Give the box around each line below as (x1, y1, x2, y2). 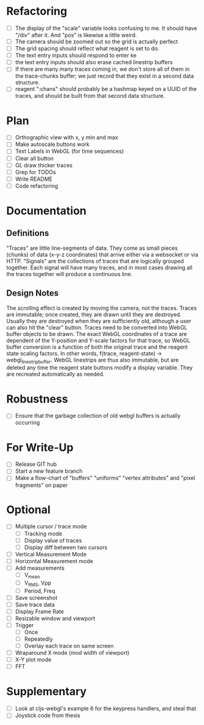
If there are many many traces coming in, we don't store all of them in (15, 65, 190, 73)
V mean (24, 571, 40, 580)
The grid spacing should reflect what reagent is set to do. (15, 45, 160, 53)
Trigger (15, 621, 34, 628)
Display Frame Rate (15, 608, 64, 615)
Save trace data (15, 600, 55, 608)
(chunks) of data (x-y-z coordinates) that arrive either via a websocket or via (6, 250, 199, 258)
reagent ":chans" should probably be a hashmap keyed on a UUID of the (15, 86, 197, 93)
